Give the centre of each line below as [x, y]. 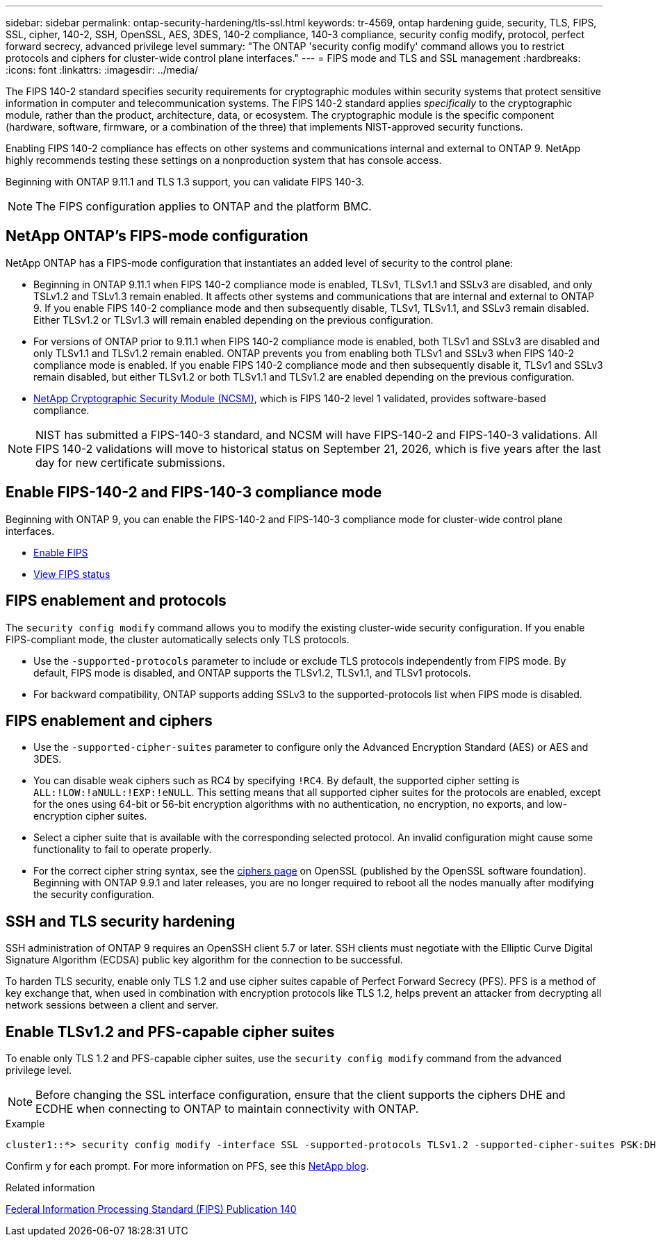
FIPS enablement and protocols [116, 601]
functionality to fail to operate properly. [123, 850]
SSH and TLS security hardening [121, 921]
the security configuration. [94, 895]
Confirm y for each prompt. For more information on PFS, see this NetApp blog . [187, 1166]
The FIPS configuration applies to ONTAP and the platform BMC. [204, 206]
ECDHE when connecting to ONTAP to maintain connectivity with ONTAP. [227, 1109]
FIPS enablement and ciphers [109, 720]
